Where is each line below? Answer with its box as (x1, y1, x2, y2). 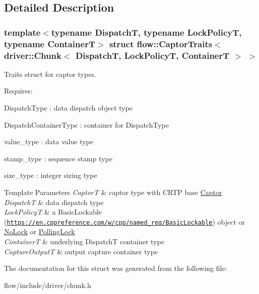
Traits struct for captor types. (4, 68, 96, 79)
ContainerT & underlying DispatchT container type (4, 236, 164, 247)
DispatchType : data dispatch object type (4, 103, 133, 113)
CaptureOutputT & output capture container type (4, 246, 158, 256)
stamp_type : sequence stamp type (4, 153, 112, 163)
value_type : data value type (4, 136, 93, 147)
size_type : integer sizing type (4, 170, 97, 180)
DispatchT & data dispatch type (4, 197, 104, 207)
